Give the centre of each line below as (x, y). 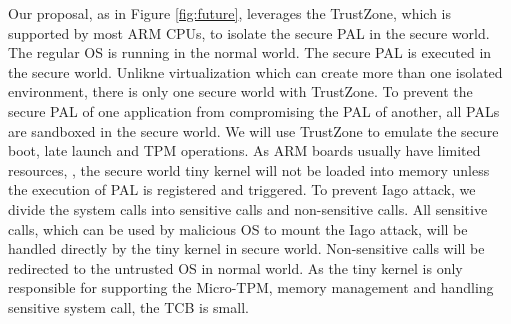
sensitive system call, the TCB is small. (128, 306)
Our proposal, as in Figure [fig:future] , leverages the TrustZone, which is (230, 13)
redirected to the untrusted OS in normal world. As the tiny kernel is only (235, 267)
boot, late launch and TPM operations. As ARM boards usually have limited (244, 150)
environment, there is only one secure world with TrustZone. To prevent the (240, 91)
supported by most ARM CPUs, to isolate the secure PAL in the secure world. (249, 32)
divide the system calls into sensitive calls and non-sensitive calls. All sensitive (248, 208)
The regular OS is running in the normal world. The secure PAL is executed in (250, 52)
